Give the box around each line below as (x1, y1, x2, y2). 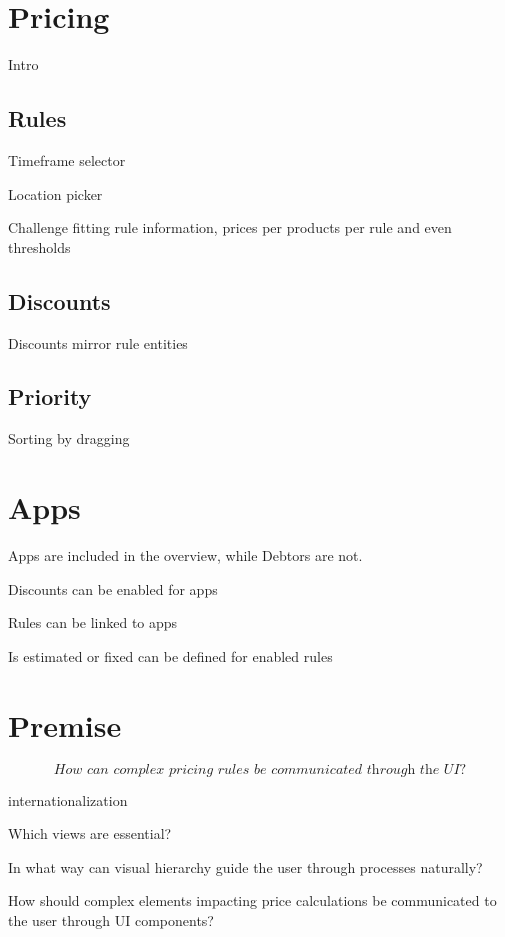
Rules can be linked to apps (8, 612, 178, 633)
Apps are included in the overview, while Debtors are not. (8, 545, 363, 566)
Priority (8, 381, 92, 412)
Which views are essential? (8, 823, 172, 844)
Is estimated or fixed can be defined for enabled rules (8, 645, 333, 666)
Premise (8, 704, 122, 745)
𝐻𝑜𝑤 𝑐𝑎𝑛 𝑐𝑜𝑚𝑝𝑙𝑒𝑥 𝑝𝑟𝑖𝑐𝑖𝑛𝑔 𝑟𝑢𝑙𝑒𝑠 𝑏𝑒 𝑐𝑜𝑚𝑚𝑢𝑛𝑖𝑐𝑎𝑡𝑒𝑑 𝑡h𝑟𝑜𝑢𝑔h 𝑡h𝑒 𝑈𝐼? (53, 762, 467, 777)
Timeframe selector (8, 149, 126, 170)
